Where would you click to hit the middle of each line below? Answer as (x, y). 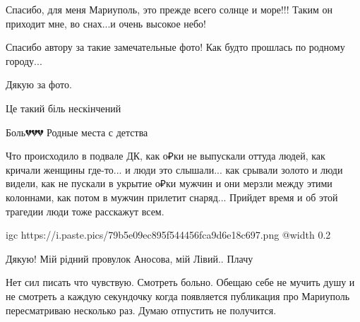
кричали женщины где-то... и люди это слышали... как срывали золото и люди (174, 169)
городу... (24, 60)
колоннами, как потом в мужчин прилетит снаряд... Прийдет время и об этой (172, 197)
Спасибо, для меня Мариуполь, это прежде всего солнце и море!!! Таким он (169, 9)
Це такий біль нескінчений (64, 108)
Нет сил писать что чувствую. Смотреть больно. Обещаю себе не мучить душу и (180, 282)
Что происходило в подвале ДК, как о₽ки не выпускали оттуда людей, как (166, 156)
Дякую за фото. (39, 84)
